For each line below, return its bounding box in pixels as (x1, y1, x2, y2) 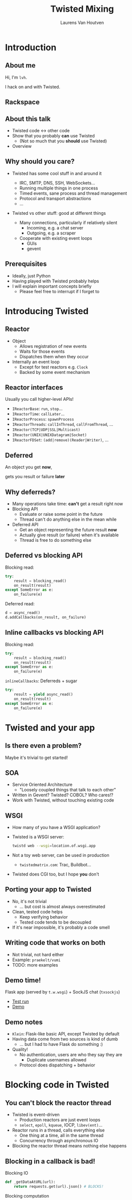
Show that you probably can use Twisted (12, 133, 95, 138)
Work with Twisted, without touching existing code (12, 797, 114, 803)
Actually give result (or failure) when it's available (19, 532, 119, 538)
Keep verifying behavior (19, 914, 68, 920)
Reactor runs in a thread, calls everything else (12, 1127, 105, 1133)
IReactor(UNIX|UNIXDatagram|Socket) (12, 433, 87, 438)
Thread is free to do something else (19, 537, 91, 543)
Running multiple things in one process (19, 185, 98, 191)
